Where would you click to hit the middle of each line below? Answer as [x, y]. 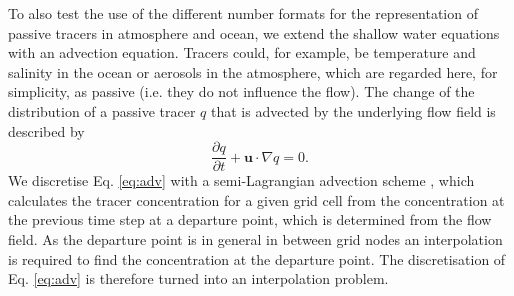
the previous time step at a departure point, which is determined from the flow [250, 219]
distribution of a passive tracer [102, 110]
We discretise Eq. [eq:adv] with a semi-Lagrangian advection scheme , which [241, 180]
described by [46, 130]
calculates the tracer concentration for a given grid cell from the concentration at [256, 199]
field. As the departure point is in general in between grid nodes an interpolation [255, 239]
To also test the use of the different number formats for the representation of [243, 13]
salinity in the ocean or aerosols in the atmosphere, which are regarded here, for [253, 71]
